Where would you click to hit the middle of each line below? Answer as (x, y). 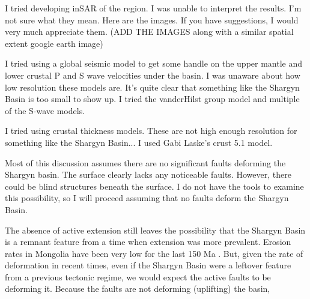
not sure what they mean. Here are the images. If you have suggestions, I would (152, 20)
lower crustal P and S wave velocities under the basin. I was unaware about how (153, 75)
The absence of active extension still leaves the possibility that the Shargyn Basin (155, 230)
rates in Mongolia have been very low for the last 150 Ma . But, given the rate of (154, 253)
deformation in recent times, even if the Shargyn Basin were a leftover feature (148, 265)
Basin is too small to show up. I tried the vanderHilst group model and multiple (152, 99)
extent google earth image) (54, 43)
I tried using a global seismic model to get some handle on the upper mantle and (154, 63)
